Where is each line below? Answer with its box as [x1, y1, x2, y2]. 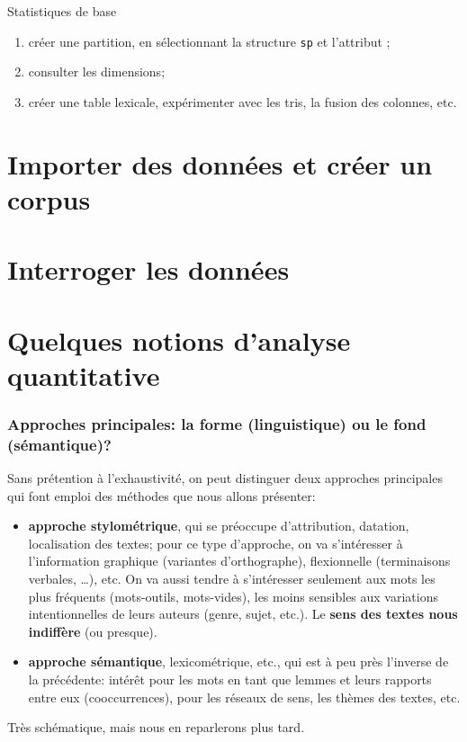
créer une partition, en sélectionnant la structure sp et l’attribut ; [28, 31, 391, 50]
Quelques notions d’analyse [7, 321, 351, 358]
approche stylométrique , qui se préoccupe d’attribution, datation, [28, 516, 409, 535]
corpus [7, 180, 91, 217]
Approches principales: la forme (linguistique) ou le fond [7, 412, 427, 434]
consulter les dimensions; [28, 62, 166, 81]
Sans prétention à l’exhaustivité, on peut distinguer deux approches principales [7, 469, 443, 487]
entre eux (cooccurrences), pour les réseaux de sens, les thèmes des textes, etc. [28, 687, 461, 706]
